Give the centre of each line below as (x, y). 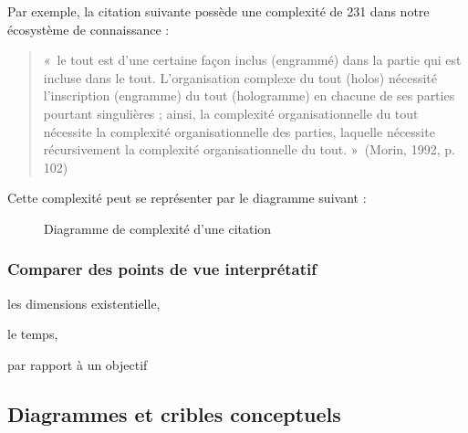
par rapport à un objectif (78, 364)
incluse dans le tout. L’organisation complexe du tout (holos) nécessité (240, 77)
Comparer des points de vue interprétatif (162, 269)
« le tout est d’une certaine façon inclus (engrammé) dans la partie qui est (252, 60)
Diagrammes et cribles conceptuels (174, 413)
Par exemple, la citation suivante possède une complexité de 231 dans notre (218, 11)
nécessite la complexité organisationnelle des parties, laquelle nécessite (239, 131)
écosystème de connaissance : (88, 29)
